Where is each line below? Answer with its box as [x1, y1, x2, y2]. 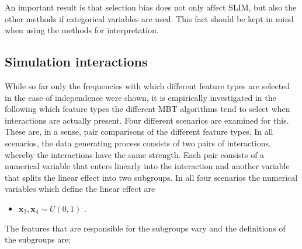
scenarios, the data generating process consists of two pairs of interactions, [5, 136, 271, 149]
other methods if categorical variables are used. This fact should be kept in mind [5, 12, 294, 24]
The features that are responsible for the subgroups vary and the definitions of [5, 222, 286, 234]
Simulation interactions [5, 52, 148, 71]
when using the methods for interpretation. [5, 24, 159, 36]
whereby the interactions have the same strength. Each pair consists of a [5, 148, 265, 160]
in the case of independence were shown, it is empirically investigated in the [5, 91, 276, 103]
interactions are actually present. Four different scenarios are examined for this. [5, 114, 289, 126]
